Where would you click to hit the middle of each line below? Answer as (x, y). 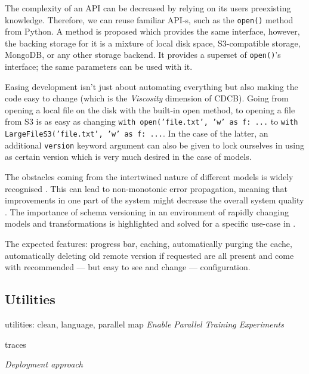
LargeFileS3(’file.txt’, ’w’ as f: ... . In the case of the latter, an (137, 133)
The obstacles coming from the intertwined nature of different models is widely (149, 177)
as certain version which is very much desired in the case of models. (128, 157)
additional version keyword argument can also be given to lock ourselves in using (155, 145)
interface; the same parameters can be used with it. (99, 67)
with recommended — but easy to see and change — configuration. (128, 267)
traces (16, 344)
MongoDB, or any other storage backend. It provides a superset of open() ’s (143, 55)
